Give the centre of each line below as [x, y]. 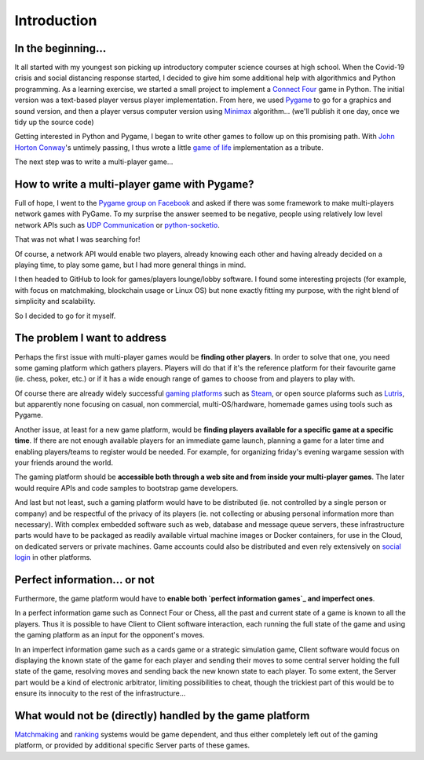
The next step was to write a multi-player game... [94, 162]
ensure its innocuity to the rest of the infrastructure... [100, 693]
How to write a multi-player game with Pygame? [134, 184]
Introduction [56, 20]
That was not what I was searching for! [77, 239]
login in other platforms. [53, 557]
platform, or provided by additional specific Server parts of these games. [132, 745]
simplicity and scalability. [55, 301]
